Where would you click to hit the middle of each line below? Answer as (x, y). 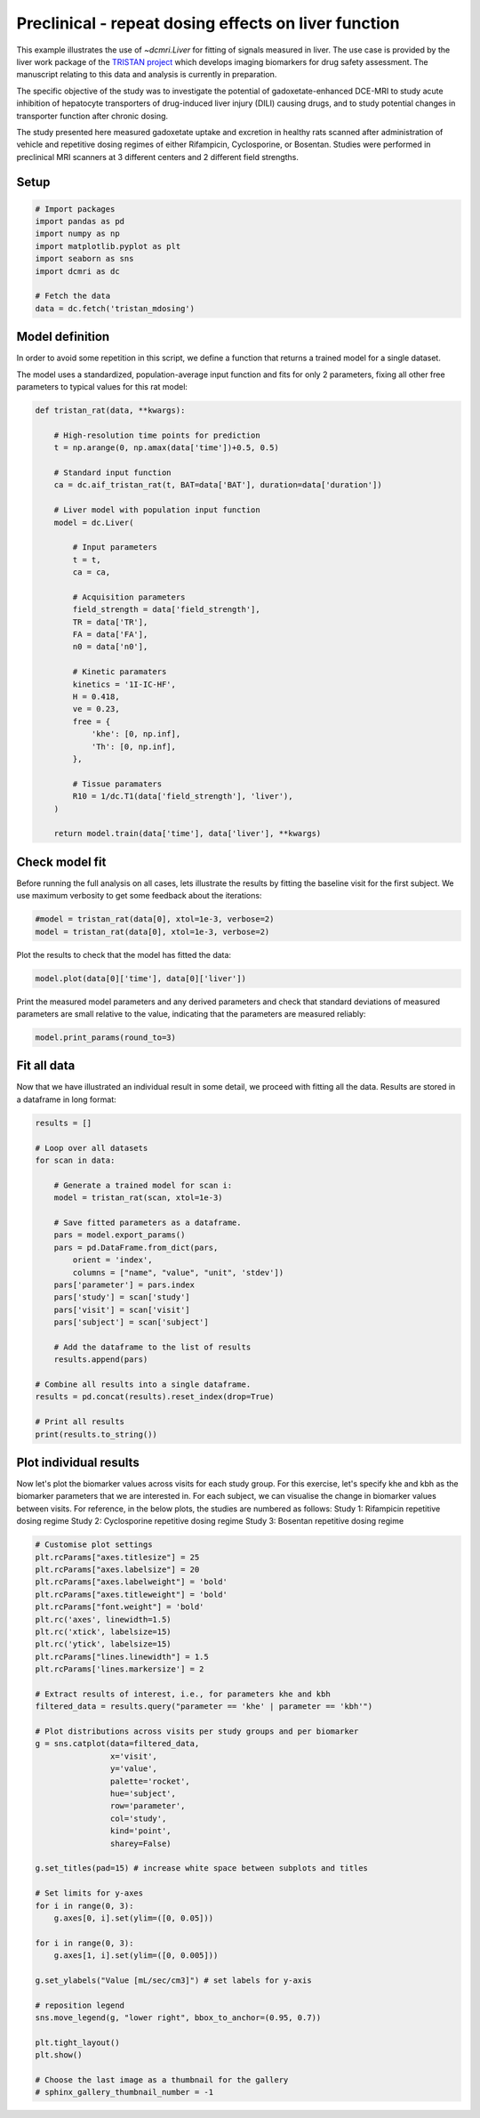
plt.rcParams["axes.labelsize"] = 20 (117, 1570)
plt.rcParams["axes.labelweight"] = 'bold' (132, 1582)
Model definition (63, 337)
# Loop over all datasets (92, 1148)
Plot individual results (78, 1462)
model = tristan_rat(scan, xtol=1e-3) (138, 1198)
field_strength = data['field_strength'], (167, 610)
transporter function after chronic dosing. (92, 116)
